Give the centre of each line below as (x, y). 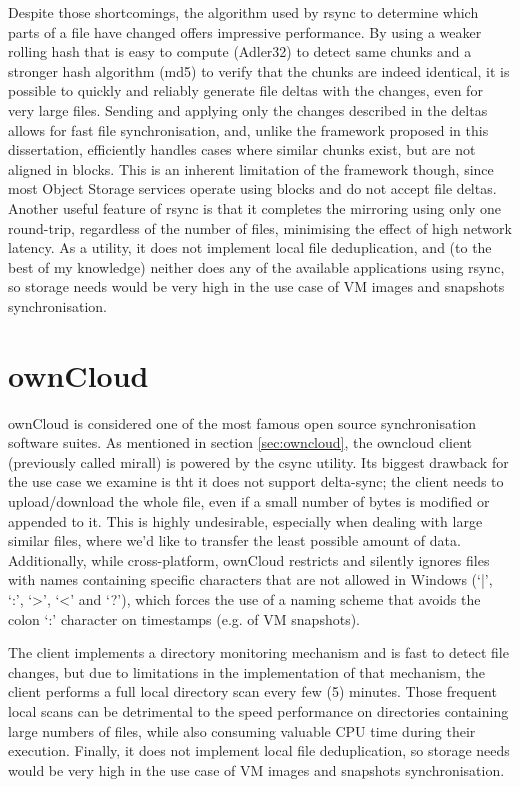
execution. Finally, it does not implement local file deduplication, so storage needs (259, 750)
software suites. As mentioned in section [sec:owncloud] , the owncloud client (240, 442)
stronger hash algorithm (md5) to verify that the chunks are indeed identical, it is (259, 70)
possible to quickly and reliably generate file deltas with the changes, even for (245, 90)
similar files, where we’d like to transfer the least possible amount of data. (234, 540)
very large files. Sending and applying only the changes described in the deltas (248, 109)
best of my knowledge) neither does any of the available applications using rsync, (256, 266)
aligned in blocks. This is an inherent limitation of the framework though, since (251, 168)
